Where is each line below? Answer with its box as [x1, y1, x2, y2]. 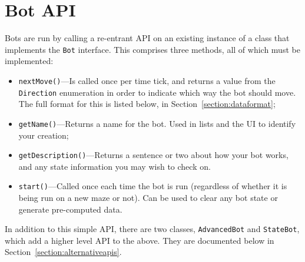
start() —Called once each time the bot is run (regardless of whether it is [18, 180, 287, 192]
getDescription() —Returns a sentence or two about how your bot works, [18, 149, 289, 161]
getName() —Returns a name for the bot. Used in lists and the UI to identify [18, 117, 296, 129]
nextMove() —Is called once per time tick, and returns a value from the [18, 74, 276, 86]
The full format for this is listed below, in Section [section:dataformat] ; [18, 98, 276, 110]
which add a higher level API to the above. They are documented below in [5, 234, 274, 246]
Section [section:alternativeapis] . [5, 246, 122, 258]
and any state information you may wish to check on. [18, 160, 211, 172]
